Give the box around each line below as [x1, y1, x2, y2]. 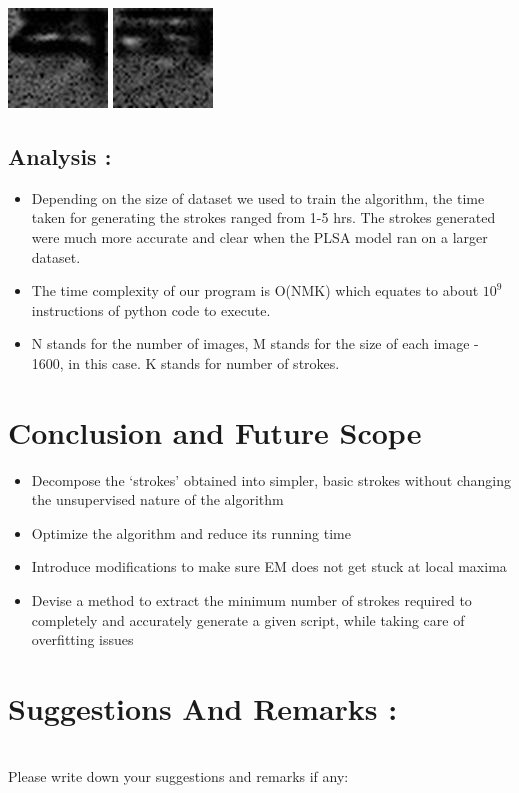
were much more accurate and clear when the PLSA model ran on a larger [31, 226, 488, 247]
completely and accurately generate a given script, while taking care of [31, 609, 465, 630]
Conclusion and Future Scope [8, 411, 422, 452]
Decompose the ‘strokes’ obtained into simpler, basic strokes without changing [31, 469, 511, 490]
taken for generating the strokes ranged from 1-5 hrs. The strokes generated [31, 207, 496, 228]
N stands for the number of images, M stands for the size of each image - [31, 333, 479, 354]
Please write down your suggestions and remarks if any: [8, 765, 349, 786]
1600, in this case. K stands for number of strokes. [31, 352, 340, 373]
